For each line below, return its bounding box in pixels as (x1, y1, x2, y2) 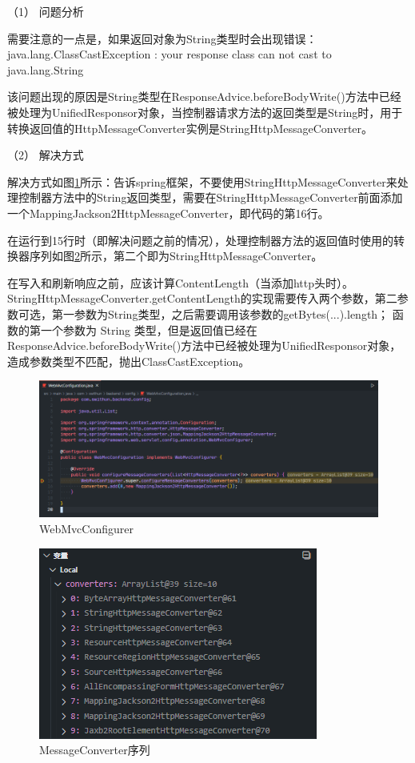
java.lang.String (7, 61, 84, 78)
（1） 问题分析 (7, 3, 84, 19)
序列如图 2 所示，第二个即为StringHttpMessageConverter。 (29, 247, 323, 264)
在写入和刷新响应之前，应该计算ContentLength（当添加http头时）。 (7, 274, 354, 291)
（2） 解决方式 (7, 147, 84, 163)
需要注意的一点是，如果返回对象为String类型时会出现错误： (7, 30, 317, 46)
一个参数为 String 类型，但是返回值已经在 (40, 321, 257, 338)
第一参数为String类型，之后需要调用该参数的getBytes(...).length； (51, 305, 389, 322)
